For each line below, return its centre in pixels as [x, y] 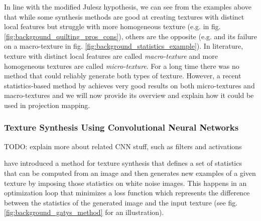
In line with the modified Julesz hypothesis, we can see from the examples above [128, 7]
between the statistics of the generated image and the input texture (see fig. [121, 202]
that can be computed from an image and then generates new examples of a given [130, 173]
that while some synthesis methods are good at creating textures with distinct [124, 16]
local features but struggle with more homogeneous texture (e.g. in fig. [112, 26]
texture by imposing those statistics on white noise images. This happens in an [125, 183]
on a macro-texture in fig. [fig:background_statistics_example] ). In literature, [124, 46]
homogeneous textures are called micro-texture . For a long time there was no [122, 66]
